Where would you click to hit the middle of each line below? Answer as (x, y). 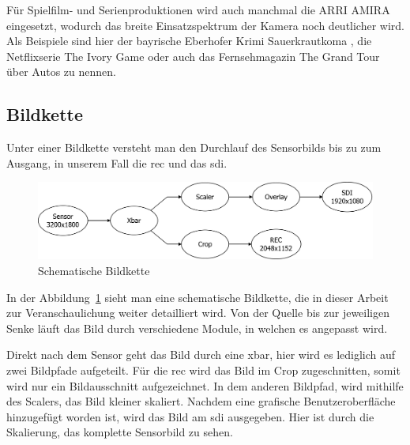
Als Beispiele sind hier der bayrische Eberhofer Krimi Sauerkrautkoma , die (189, 41)
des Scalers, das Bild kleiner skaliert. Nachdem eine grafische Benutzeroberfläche (201, 401)
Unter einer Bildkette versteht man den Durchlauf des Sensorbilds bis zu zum (194, 147)
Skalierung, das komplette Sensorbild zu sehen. (120, 432)
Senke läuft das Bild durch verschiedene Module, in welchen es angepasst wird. (197, 328)
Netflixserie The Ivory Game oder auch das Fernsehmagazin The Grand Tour (193, 56)
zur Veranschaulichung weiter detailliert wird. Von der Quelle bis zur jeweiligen (198, 313)
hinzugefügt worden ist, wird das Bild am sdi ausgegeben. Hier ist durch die (190, 416)
